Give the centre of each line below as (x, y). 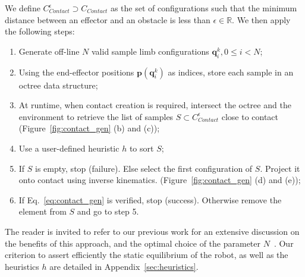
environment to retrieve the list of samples (96, 116)
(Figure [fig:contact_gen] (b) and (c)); (89, 128)
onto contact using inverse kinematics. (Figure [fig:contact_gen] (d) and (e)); (160, 180)
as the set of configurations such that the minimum (204, 8)
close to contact (250, 116)
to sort (142, 148)
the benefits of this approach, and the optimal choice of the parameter (133, 243)
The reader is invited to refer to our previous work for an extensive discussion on (152, 231)
